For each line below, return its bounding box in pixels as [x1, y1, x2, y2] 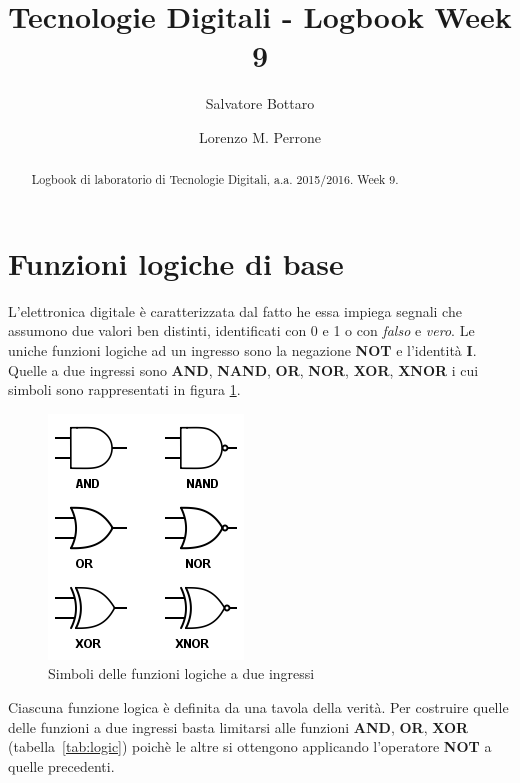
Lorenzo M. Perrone [199, 126, 321, 147]
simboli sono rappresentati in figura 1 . [8, 379, 241, 400]
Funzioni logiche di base [8, 242, 344, 283]
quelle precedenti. [8, 755, 115, 776]
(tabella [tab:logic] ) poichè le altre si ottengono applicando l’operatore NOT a [8, 736, 492, 757]
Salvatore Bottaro [205, 93, 315, 114]
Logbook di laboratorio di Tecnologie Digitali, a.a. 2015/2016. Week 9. [31, 171, 399, 188]
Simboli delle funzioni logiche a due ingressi [48, 663, 315, 684]
